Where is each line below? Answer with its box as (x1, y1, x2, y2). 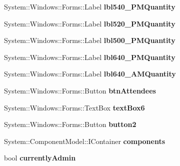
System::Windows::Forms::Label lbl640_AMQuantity (4, 68, 176, 79)
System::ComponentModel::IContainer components (4, 135, 165, 146)
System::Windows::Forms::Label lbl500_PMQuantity (4, 35, 175, 45)
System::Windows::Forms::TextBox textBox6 (4, 102, 145, 112)
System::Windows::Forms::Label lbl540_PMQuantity (4, 1, 175, 11)
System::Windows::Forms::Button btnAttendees (4, 85, 156, 95)
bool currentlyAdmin (4, 152, 76, 163)
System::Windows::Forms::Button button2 (4, 119, 136, 129)
